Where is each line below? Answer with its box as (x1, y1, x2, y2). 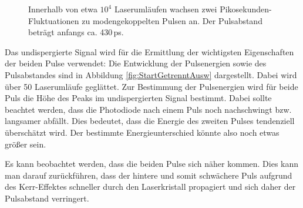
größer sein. (5, 137, 46, 150)
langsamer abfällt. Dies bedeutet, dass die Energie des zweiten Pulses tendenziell (5, 115, 295, 127)
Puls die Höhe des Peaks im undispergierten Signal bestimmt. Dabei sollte (5, 92, 272, 104)
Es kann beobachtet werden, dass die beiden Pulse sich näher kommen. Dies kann (5, 157, 299, 170)
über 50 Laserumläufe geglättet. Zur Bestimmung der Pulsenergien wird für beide (5, 80, 298, 92)
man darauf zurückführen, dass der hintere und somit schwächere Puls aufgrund (5, 169, 292, 181)
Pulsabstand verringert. (5, 192, 89, 204)
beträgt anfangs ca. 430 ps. (28, 26, 124, 38)
